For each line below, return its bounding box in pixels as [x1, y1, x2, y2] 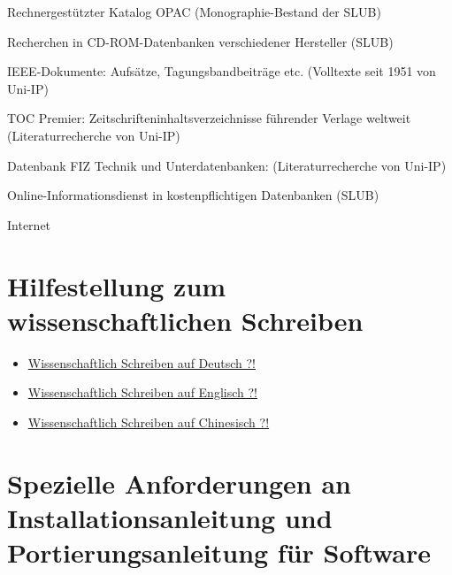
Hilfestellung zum [7, 267, 226, 303]
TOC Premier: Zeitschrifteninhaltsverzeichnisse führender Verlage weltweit [7, 109, 411, 127]
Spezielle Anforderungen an [7, 464, 351, 501]
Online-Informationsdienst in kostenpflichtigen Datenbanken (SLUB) [7, 186, 379, 204]
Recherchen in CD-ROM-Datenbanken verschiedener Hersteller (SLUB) [7, 32, 394, 50]
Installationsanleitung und [7, 499, 333, 535]
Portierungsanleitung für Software [7, 534, 432, 570]
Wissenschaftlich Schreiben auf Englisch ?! [27, 383, 257, 402]
